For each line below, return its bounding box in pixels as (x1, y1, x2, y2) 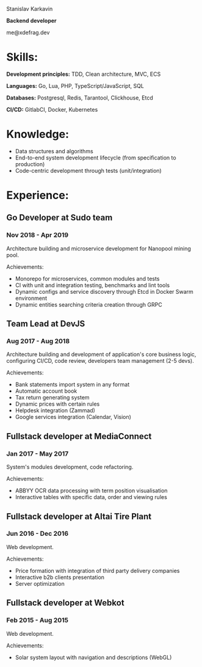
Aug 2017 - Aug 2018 (6, 337, 70, 346)
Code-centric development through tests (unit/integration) (15, 167, 162, 174)
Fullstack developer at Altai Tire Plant (6, 511, 151, 522)
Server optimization (15, 580, 65, 587)
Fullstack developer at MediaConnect (6, 431, 152, 442)
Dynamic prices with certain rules (15, 400, 100, 408)
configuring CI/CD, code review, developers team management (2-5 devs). (6, 357, 194, 365)
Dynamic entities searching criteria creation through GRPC (15, 301, 163, 308)
